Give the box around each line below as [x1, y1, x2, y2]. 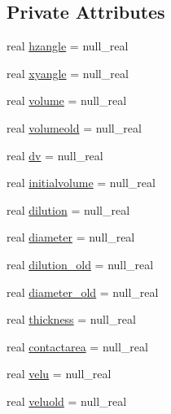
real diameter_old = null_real [7, 283, 159, 300]
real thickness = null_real [7, 311, 136, 328]
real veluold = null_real [7, 392, 127, 409]
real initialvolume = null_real [7, 174, 156, 191]
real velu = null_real [7, 365, 112, 382]
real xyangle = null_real [7, 64, 129, 81]
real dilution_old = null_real [7, 255, 154, 272]
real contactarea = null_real [7, 338, 148, 355]
